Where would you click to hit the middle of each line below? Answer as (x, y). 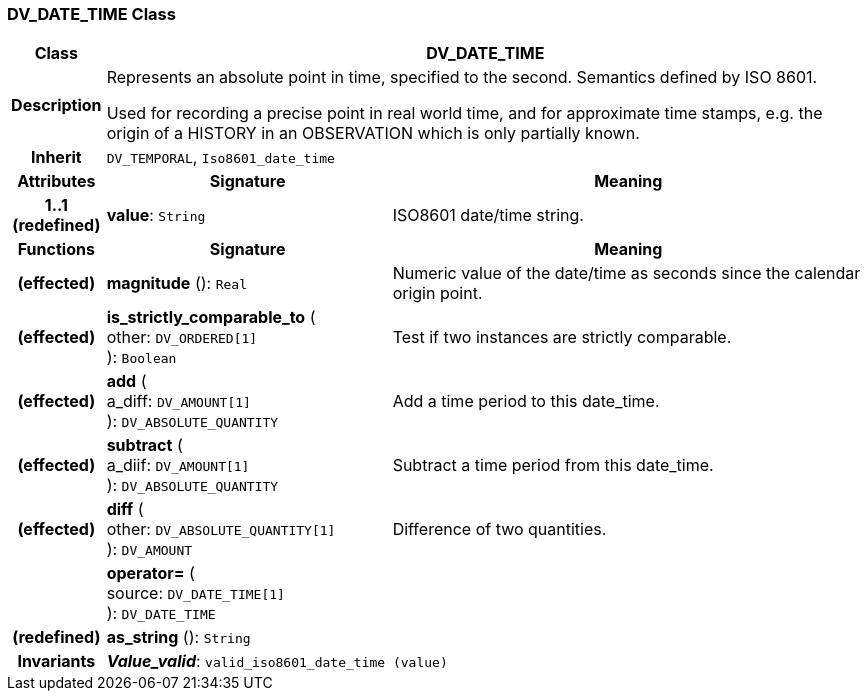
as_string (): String (178, 637)
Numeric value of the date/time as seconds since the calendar (626, 273)
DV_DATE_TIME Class (91, 14)
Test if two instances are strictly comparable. (562, 337)
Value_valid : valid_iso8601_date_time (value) (277, 661)
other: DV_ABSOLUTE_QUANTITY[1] (221, 529)
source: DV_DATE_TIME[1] (195, 593)
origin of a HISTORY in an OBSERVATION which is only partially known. (373, 133)
